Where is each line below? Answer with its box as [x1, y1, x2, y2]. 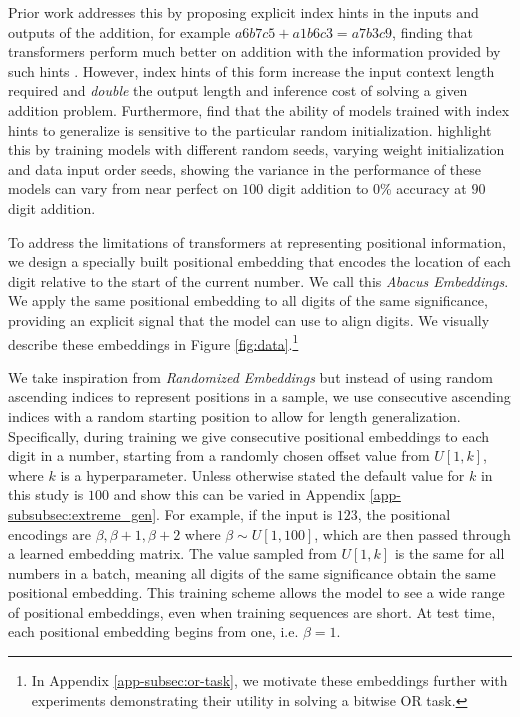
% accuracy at [380, 178, 467, 199]
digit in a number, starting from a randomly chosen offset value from [8, 445, 430, 466]
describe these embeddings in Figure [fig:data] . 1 [8, 330, 299, 354]
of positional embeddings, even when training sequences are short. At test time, [8, 601, 496, 622]
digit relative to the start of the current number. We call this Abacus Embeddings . [8, 270, 509, 291]
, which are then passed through [314, 523, 511, 544]
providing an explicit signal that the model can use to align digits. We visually [8, 309, 490, 330]
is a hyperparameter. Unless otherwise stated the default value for [60, 464, 465, 485]
